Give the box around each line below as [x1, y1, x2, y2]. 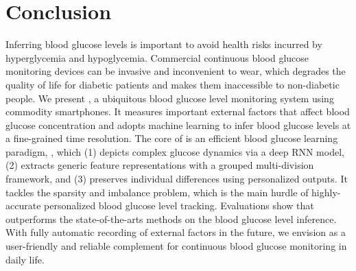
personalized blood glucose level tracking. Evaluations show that [44, 198, 314, 213]
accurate [5, 198, 41, 213]
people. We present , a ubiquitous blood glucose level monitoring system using [5, 91, 334, 105]
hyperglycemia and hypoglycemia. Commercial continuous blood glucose [5, 50, 309, 64]
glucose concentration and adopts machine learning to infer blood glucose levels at [5, 117, 351, 132]
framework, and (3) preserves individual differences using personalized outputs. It [5, 172, 348, 186]
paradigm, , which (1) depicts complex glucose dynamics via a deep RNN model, [5, 144, 344, 158]
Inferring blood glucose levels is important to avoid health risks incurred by [5, 37, 322, 51]
